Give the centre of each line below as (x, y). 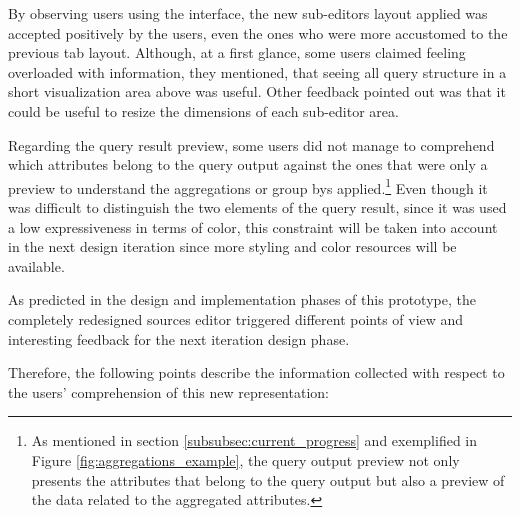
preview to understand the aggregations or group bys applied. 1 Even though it (248, 186)
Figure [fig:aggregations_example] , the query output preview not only (245, 459)
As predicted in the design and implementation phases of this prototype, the (242, 299)
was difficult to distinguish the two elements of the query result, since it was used (257, 207)
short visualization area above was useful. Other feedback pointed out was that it (257, 91)
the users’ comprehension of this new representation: (168, 391)
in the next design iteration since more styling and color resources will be (232, 246)
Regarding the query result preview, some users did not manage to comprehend (251, 144)
